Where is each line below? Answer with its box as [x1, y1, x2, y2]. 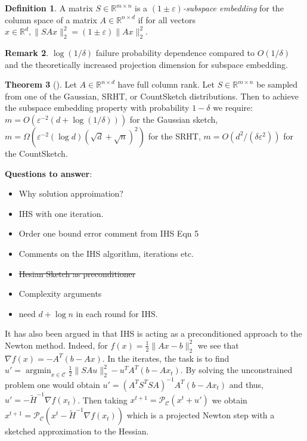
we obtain [212, 393, 247, 406]
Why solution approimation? [18, 187, 123, 200]
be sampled [256, 78, 298, 91]
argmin [25, 367, 51, 375]
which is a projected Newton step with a [126, 409, 275, 421]
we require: [213, 101, 253, 114]
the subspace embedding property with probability [5, 101, 190, 114]
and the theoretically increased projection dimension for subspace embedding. [5, 58, 288, 70]
